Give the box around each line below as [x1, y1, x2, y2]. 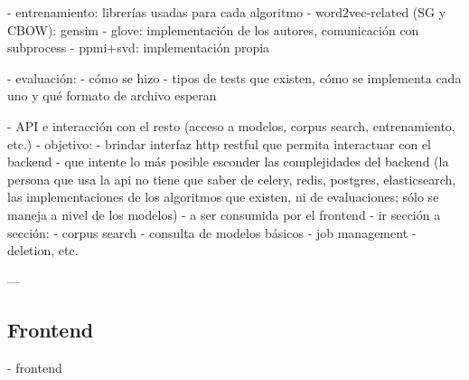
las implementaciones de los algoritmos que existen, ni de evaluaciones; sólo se [7, 187, 439, 206]
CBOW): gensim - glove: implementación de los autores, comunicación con [7, 20, 419, 39]
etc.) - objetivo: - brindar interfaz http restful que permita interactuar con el [7, 134, 431, 153]
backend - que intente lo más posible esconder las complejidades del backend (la [7, 152, 449, 171]
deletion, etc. [7, 241, 79, 260]
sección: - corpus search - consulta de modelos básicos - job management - [7, 223, 417, 242]
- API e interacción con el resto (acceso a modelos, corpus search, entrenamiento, [7, 116, 455, 135]
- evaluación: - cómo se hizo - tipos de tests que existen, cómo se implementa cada [7, 68, 462, 87]
